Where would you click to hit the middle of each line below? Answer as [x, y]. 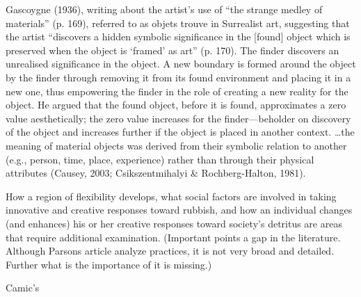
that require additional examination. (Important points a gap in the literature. [173, 237]
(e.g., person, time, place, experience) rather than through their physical [160, 159]
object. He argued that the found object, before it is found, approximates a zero [176, 105]
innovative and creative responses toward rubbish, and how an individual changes [179, 210]
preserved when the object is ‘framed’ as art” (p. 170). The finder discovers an [173, 50]
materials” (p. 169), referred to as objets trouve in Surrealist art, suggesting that [178, 23]
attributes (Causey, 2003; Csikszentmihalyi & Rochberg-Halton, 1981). [156, 173]
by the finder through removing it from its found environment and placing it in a [178, 77]
